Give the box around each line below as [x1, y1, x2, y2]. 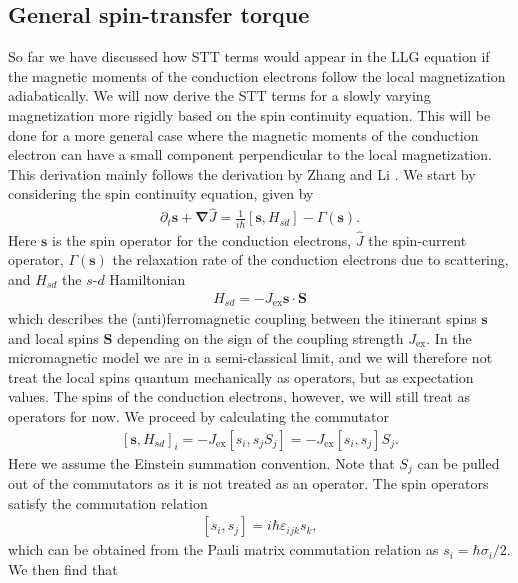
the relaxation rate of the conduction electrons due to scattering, [112, 249, 509, 270]
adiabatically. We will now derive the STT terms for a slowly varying [8, 85, 431, 106]
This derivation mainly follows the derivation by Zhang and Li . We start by [8, 163, 476, 184]
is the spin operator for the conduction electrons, [52, 229, 352, 250]
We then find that [8, 558, 118, 579]
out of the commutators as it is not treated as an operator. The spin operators [8, 473, 489, 494]
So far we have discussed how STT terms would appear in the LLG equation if [8, 46, 490, 67]
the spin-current [368, 229, 467, 250]
